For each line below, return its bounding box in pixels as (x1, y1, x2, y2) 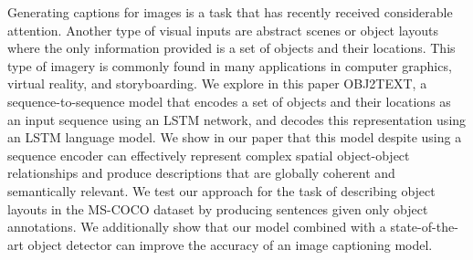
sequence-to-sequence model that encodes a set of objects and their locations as (7, 91, 451, 110)
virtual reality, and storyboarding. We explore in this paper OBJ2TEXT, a (7, 74, 427, 93)
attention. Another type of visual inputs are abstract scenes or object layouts (7, 20, 438, 39)
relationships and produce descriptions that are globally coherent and (7, 163, 395, 182)
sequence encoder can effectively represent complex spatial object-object (7, 145, 410, 164)
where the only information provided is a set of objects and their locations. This (7, 38, 456, 57)
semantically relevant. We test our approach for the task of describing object (7, 181, 436, 200)
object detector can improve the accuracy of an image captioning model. (27, 234, 433, 254)
